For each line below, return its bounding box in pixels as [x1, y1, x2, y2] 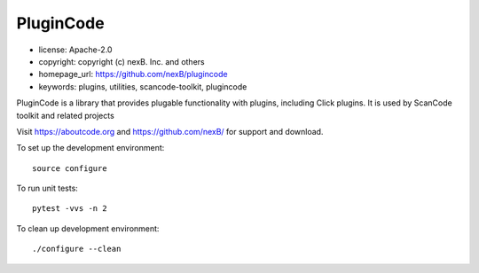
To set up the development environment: [16, 143, 165, 153]
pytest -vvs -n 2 [32, 204, 107, 214]
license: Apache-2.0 [38, 44, 113, 55]
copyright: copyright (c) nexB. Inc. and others [38, 56, 205, 66]
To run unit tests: [16, 183, 79, 194]
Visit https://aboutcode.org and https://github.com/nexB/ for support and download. [16, 126, 324, 136]
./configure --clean [32, 244, 122, 254]
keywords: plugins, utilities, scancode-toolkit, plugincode [38, 81, 247, 92]
